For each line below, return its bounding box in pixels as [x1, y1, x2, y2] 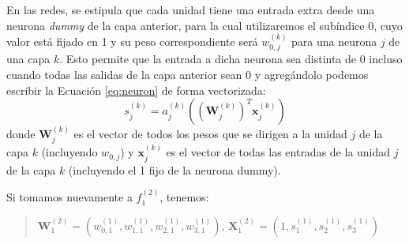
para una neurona [291, 33, 377, 49]
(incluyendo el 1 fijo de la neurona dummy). [68, 161, 281, 178]
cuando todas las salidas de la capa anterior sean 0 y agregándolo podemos [6, 66, 369, 83]
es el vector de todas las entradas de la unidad [166, 144, 391, 160]
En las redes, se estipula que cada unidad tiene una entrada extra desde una [6, 2, 375, 17]
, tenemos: [159, 189, 209, 205]
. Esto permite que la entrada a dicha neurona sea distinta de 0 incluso [59, 51, 403, 67]
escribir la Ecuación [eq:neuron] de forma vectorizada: [6, 81, 266, 98]
